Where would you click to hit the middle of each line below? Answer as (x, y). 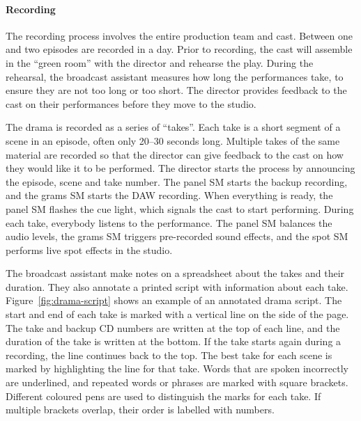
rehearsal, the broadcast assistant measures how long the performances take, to (175, 76)
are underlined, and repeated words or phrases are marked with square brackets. (177, 382)
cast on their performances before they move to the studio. (131, 103)
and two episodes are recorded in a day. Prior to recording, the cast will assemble (179, 49)
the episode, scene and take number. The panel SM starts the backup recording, (177, 181)
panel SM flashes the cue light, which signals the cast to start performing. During (180, 208)
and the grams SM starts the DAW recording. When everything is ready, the (169, 195)
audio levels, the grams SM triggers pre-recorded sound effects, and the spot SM (177, 236)
